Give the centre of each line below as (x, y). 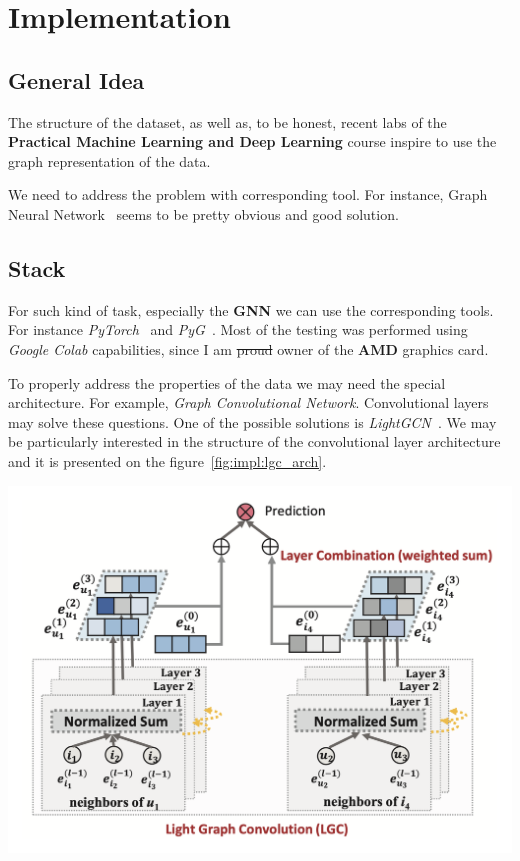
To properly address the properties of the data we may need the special (227, 382)
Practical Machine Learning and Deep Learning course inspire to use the (252, 141)
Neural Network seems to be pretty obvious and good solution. (203, 213)
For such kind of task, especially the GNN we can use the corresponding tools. (251, 309)
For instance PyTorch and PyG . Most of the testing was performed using (238, 329)
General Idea (76, 79)
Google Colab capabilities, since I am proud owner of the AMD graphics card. (248, 348)
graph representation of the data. (109, 160)
